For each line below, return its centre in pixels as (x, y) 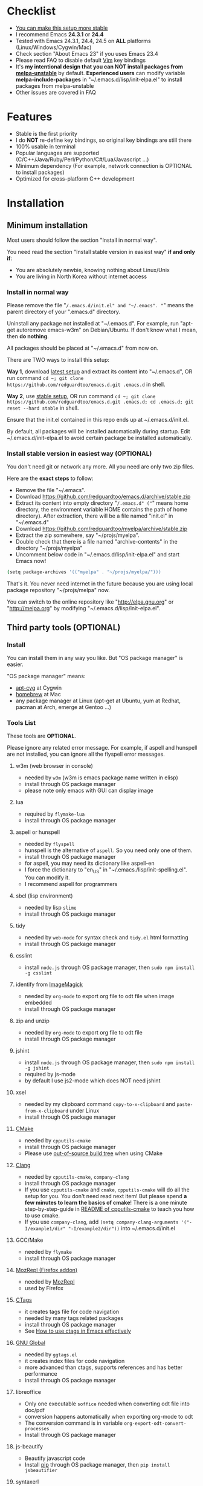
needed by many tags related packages (74, 1318)
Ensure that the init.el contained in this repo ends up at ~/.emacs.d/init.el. (98, 420)
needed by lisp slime (51, 908)
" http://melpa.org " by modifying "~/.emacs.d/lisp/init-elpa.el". (84, 608)
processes (37, 1429)
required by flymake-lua (55, 814)
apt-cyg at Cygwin (39, 688)
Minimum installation (47, 225)
